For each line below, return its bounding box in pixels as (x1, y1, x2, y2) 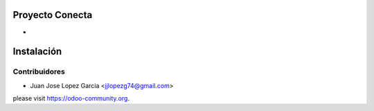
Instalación (12, 46, 62, 58)
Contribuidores (12, 67, 65, 76)
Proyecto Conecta (12, 9, 93, 21)
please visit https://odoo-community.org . (12, 94, 130, 103)
